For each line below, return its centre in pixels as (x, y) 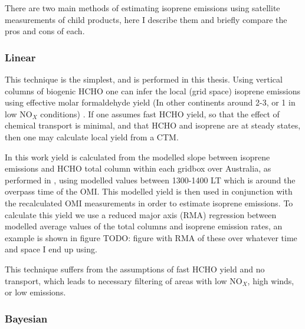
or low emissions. (35, 292)
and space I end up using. (51, 249)
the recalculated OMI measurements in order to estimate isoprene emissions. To (149, 203)
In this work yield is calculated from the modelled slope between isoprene (137, 157)
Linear (20, 57)
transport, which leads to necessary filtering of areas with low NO (124, 280)
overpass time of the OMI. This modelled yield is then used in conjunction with (149, 191)
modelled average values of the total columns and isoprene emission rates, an (144, 226)
